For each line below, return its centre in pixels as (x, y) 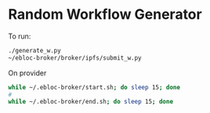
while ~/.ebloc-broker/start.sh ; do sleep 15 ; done (94, 87)
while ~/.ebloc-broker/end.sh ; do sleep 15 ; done (91, 102)
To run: (20, 36)
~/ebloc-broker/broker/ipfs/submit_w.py (75, 58)
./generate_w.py (34, 50)
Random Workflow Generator (105, 15)
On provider (27, 73)
